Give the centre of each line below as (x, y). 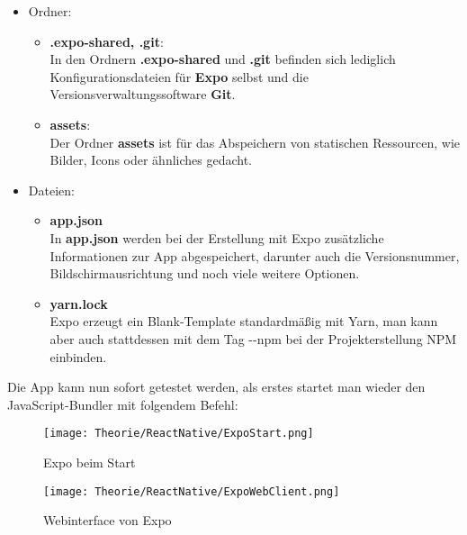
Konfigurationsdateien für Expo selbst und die (179, 76)
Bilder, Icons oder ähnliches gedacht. (151, 160)
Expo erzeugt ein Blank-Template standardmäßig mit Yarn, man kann (244, 321)
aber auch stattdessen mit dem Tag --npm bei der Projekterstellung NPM (253, 338)
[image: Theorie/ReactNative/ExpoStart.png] (179, 434)
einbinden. (78, 356)
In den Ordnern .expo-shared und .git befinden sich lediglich (223, 59)
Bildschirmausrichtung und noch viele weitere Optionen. (205, 273)
